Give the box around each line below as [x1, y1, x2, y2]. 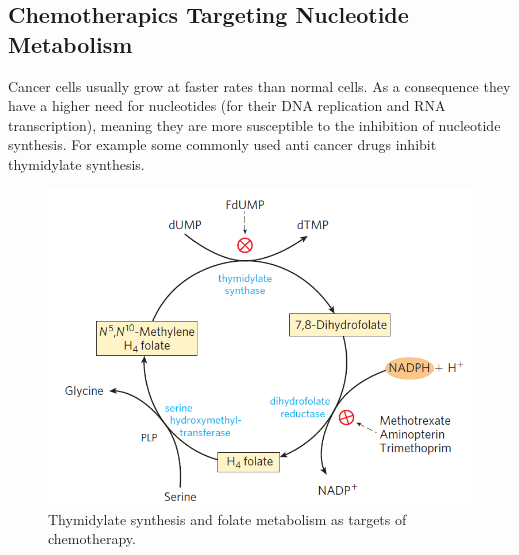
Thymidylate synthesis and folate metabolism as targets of [48, 508, 407, 529]
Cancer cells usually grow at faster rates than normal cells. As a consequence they [8, 75, 511, 96]
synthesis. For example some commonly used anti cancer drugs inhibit [8, 134, 437, 155]
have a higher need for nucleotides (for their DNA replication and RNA [8, 95, 446, 116]
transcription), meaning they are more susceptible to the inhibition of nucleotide [8, 114, 501, 135]
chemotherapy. [48, 528, 136, 549]
